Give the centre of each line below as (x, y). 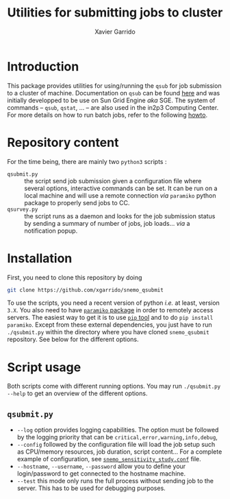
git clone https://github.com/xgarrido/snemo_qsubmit (86, 290)
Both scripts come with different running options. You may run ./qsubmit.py (114, 386)
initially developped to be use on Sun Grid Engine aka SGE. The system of (111, 100)
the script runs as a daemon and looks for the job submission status (120, 216)
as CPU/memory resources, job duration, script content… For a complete (119, 452)
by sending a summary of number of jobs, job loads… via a (107, 223)
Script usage (44, 367)
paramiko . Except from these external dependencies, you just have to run (110, 325)
